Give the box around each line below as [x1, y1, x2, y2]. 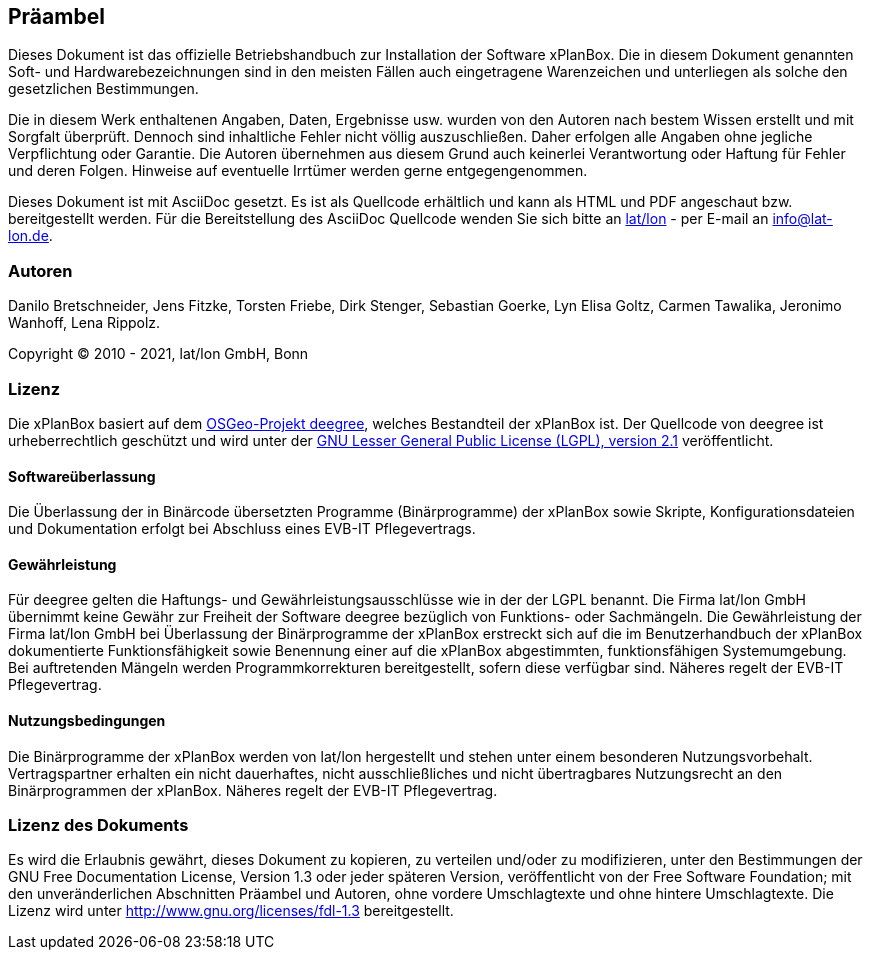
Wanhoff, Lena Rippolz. [8, 314, 161, 332]
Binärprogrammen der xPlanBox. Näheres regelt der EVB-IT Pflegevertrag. [8, 781, 498, 799]
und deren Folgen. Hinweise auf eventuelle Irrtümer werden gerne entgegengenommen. [8, 162, 588, 180]
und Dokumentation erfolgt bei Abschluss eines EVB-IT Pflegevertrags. [8, 520, 476, 538]
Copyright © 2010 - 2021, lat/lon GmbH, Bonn [8, 345, 309, 363]
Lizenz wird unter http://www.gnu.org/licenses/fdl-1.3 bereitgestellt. [8, 902, 454, 920]
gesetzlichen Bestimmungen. [8, 80, 199, 98]
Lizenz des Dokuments [8, 814, 189, 835]
